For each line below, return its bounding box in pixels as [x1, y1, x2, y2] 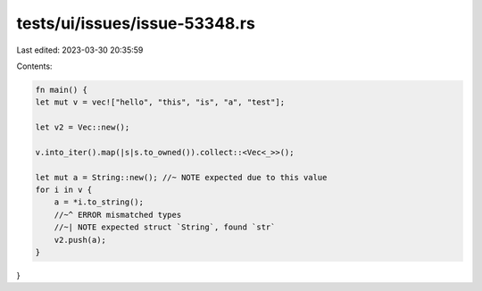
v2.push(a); [54, 235, 107, 245]
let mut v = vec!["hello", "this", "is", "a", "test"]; [35, 97, 286, 107]
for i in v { [35, 185, 93, 195]
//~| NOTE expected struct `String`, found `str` [54, 222, 276, 232]
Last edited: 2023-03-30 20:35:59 [16, 45, 144, 55]
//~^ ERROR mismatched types [54, 210, 182, 220]
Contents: [16, 61, 53, 71]
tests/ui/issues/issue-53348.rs [16, 13, 256, 33]
